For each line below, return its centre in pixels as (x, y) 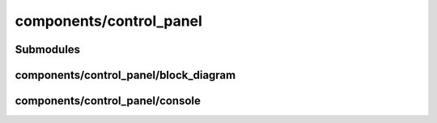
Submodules (48, 49)
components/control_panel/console (108, 101)
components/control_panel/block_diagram (125, 75)
